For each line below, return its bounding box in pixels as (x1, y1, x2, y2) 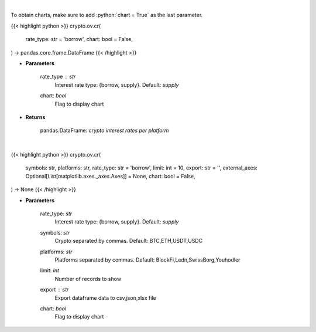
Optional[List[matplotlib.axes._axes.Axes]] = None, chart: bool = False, (25, 172, 195, 179)
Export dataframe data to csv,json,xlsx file (54, 294, 156, 301)
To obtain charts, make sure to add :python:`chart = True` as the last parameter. (11, 12, 203, 19)
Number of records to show (54, 275, 122, 282)
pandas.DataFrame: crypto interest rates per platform (40, 127, 169, 134)
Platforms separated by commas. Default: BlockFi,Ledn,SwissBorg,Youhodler (54, 256, 241, 263)
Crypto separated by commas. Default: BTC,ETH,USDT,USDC (54, 238, 203, 245)
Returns (25, 113, 46, 120)
